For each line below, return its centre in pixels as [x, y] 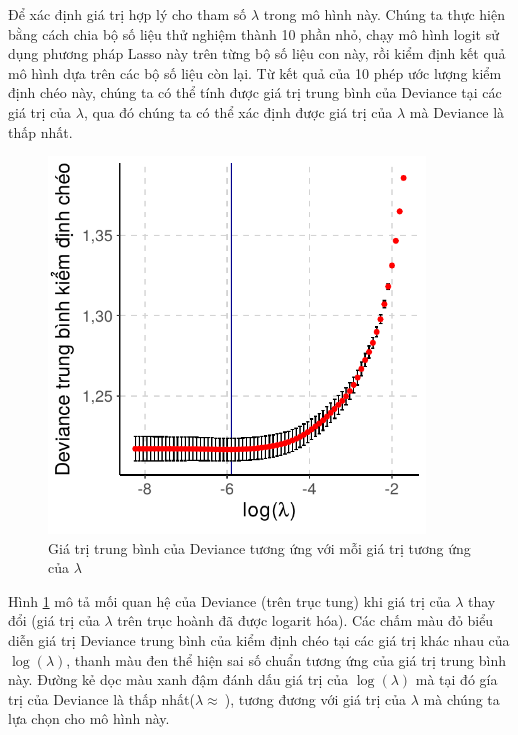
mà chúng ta [461, 698]
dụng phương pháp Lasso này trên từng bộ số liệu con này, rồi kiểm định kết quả [257, 53]
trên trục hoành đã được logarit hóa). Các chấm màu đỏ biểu [305, 620]
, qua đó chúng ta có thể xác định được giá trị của [238, 111]
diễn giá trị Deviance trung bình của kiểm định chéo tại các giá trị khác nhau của [259, 640]
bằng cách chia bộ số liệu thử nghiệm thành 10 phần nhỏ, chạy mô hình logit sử [253, 33]
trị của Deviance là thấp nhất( [101, 698]
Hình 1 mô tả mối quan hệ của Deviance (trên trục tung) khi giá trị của [229, 600]
